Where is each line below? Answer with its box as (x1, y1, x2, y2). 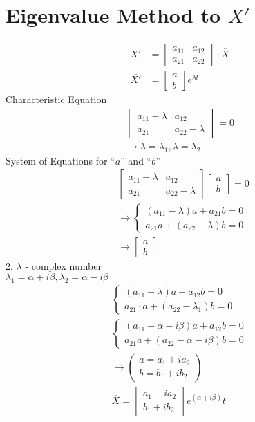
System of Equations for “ (6, 153, 115, 167)
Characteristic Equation (6, 92, 107, 107)
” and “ (120, 153, 152, 167)
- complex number (25, 259, 102, 273)
